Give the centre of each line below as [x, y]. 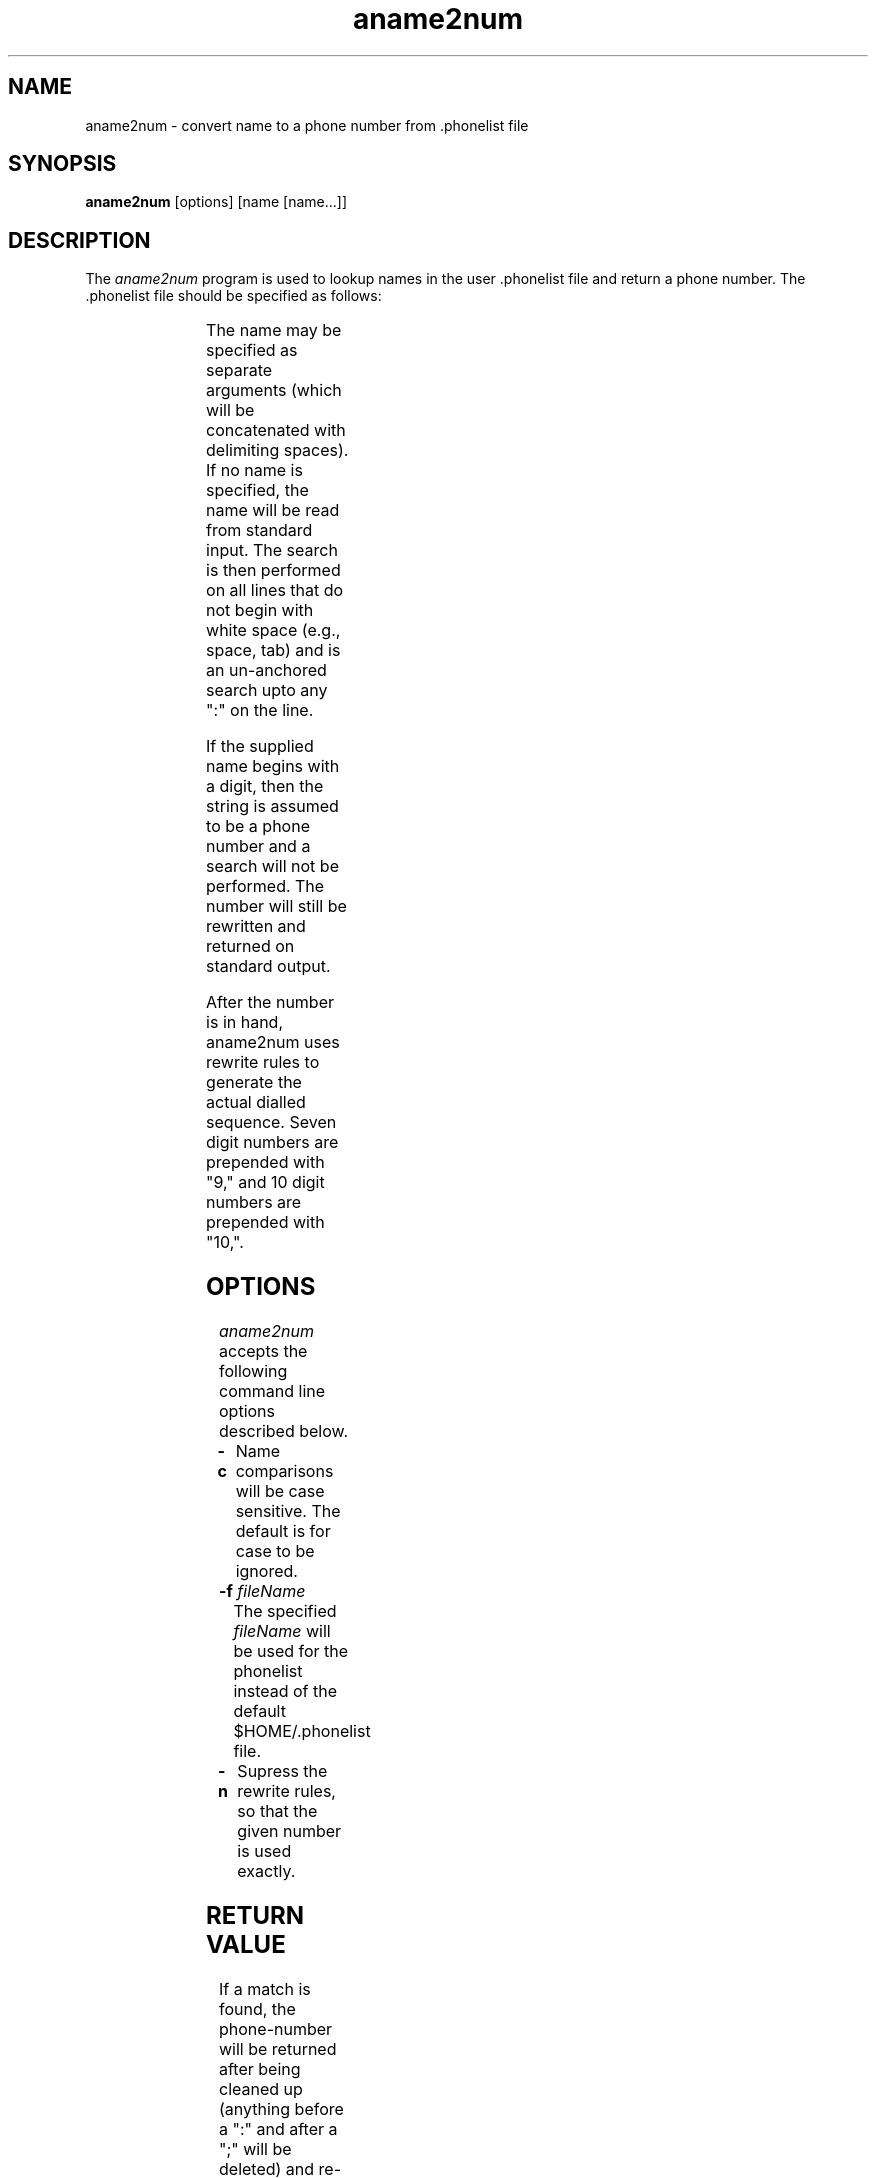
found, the [257, 2008]
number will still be [276, 906]
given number [289, 1831]
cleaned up [261, 2088]
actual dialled [256, 1102]
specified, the [257, 490]
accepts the [263, 1351]
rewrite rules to [263, 1062]
